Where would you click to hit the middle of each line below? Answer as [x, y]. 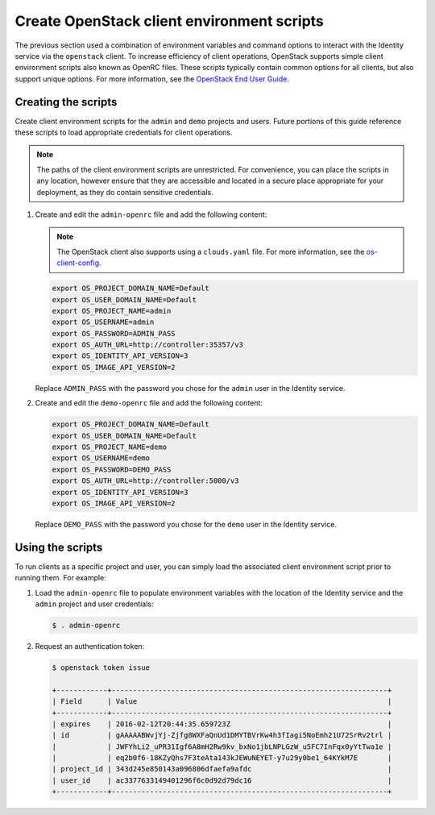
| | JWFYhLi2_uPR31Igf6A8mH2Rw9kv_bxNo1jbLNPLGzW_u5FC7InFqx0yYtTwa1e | [222, 746]
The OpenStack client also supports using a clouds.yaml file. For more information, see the [211, 252]
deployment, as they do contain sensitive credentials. [125, 192]
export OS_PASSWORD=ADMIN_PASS [114, 333]
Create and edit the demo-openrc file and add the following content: [149, 403]
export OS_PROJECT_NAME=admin [112, 311]
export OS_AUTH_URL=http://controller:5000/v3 [145, 481]
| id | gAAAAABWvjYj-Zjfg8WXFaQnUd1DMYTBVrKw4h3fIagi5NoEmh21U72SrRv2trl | [222, 735]
